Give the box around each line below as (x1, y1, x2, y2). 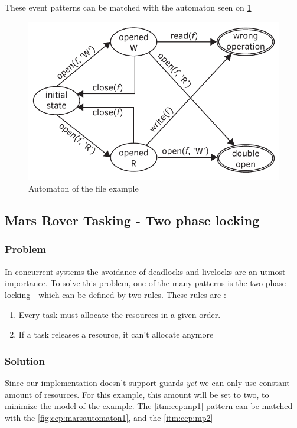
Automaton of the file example (28, 182, 139, 194)
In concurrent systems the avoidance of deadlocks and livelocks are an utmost (5, 265, 286, 277)
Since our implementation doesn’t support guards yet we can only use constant (5, 376, 290, 388)
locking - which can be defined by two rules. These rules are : (5, 288, 226, 300)
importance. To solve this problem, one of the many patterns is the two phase (5, 277, 286, 289)
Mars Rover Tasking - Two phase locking (5, 211, 260, 229)
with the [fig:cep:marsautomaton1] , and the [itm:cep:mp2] (5, 411, 213, 423)
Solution (5, 353, 45, 368)
